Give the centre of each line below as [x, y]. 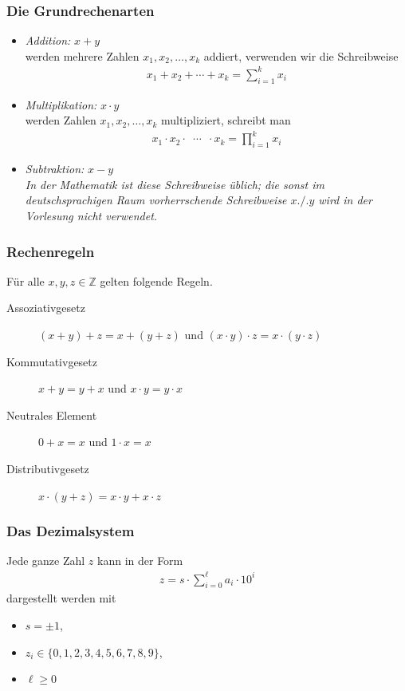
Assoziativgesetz [46, 308]
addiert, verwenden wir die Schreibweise [301, 55]
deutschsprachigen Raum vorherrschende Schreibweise [156, 200]
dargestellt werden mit [61, 598]
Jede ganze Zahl [46, 561]
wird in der [345, 200]
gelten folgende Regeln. [156, 280]
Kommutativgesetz [52, 361]
